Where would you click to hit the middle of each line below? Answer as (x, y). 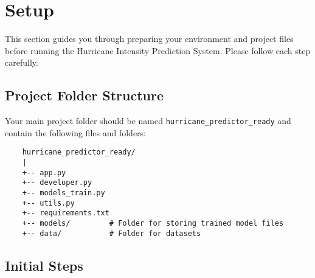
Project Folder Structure (84, 95)
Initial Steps (44, 265)
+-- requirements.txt (66, 213)
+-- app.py (44, 172)
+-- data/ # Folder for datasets (112, 233)
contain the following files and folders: (75, 132)
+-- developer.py (57, 183)
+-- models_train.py (64, 193)
